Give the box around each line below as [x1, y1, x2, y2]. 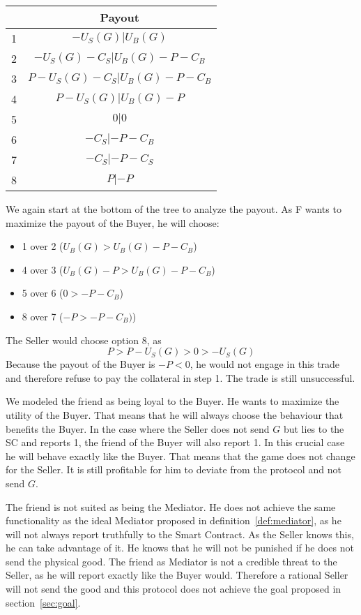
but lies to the [283, 421, 344, 436]
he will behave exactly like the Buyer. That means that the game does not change [6, 448, 355, 463]
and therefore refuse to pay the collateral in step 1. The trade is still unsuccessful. [6, 370, 355, 385]
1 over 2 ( [22, 239, 63, 253]
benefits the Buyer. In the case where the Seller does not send [6, 421, 270, 436]
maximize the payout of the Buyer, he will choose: [6, 215, 220, 230]
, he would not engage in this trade [190, 357, 340, 371]
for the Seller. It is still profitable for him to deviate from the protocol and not [6, 462, 341, 477]
